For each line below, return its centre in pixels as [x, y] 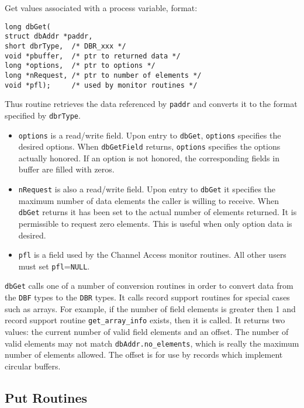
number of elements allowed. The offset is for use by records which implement [144, 355]
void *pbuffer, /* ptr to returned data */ [93, 56]
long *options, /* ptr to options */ [80, 66]
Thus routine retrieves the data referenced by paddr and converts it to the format [151, 104]
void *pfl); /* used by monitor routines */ [101, 85]
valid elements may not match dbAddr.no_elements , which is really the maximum [152, 343]
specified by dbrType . [43, 115]
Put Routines [46, 397]
